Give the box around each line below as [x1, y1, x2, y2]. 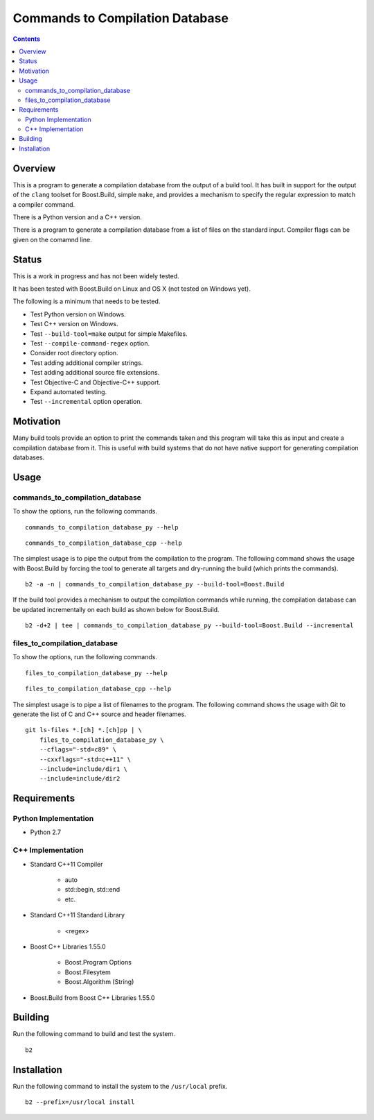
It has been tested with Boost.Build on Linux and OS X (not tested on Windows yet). [12, 285, 251, 293]
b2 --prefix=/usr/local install [25, 1098, 135, 1106]
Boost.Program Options [64, 958, 132, 967]
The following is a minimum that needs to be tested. [12, 297, 161, 305]
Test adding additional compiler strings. [30, 358, 143, 367]
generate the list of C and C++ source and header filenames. [12, 710, 186, 718]
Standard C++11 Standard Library [30, 911, 125, 919]
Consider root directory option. [30, 349, 118, 357]
